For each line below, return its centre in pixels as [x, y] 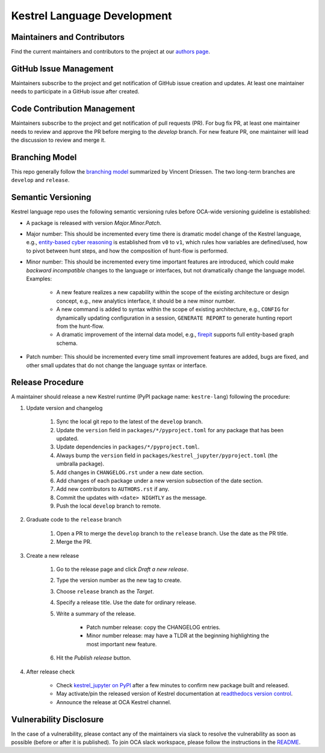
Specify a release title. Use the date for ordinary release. [126, 602]
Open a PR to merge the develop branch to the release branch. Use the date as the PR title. [172, 533]
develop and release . [40, 180]
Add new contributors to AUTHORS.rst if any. [113, 489]
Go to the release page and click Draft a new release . [122, 569]
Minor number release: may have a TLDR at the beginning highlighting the [178, 635]
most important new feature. [122, 644]
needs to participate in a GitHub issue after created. [75, 92]
